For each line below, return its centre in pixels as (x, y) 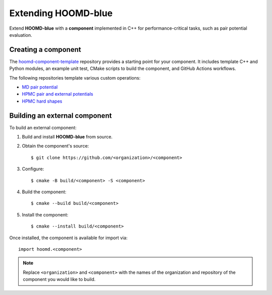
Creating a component (45, 50)
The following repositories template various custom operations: (75, 78)
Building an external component (60, 116)
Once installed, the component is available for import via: (69, 238)
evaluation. (21, 35)
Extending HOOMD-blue (61, 13)
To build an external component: (43, 127)
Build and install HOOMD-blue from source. (67, 137)
